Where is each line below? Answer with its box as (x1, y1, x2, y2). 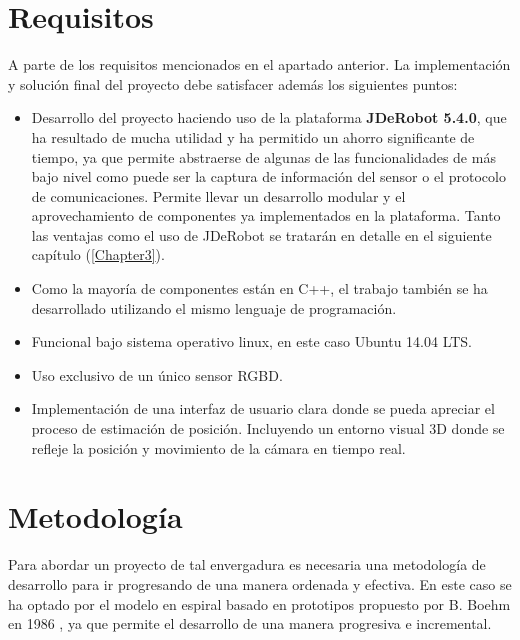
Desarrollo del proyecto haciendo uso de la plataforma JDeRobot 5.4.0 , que (31, 107, 507, 128)
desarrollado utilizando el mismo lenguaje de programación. (31, 297, 397, 318)
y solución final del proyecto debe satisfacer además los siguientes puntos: (8, 73, 458, 94)
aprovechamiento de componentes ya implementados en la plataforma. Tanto (31, 205, 501, 226)
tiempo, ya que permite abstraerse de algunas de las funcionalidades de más (31, 146, 496, 167)
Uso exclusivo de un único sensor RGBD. (31, 364, 283, 385)
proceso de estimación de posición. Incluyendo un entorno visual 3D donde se (31, 418, 505, 439)
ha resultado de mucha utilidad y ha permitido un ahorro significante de (31, 126, 475, 147)
